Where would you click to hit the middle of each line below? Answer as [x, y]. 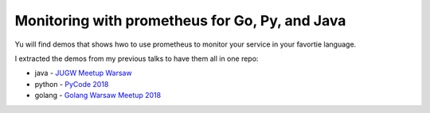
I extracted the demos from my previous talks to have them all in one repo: [137, 58]
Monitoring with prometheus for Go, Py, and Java [180, 21]
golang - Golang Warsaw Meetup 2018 [98, 96]
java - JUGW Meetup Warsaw [83, 73]
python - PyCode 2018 [72, 84]
